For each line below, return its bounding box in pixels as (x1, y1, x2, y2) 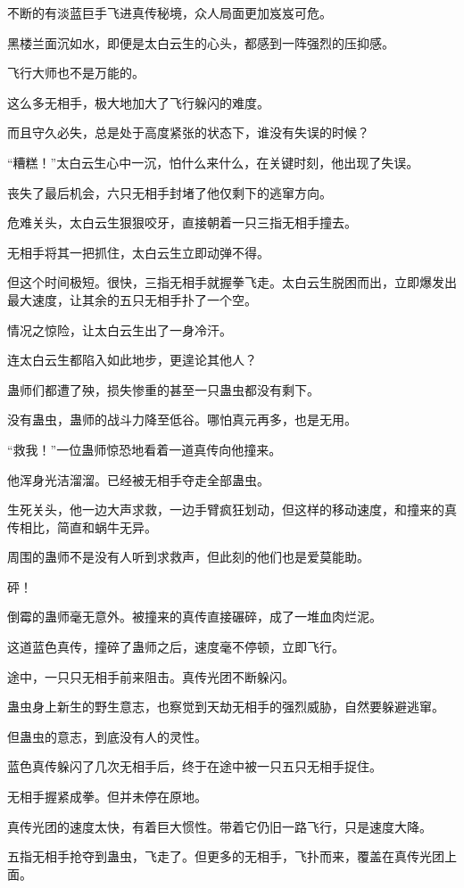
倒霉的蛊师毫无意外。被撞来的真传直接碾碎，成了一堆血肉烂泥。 (7, 607, 382, 626)
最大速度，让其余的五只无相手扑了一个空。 (7, 290, 257, 308)
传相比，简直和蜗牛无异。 (7, 517, 157, 536)
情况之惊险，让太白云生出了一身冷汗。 (7, 320, 232, 339)
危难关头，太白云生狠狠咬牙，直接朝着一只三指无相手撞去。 (7, 213, 357, 232)
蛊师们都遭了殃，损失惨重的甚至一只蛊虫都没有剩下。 (7, 380, 319, 399)
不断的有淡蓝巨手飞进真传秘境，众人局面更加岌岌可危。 (7, 4, 332, 21)
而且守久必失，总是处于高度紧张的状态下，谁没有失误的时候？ (7, 123, 369, 142)
